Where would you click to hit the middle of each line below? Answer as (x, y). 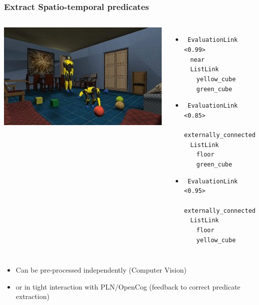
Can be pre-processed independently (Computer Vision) (101, 270)
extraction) (33, 296)
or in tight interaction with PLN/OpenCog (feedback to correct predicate (128, 286)
